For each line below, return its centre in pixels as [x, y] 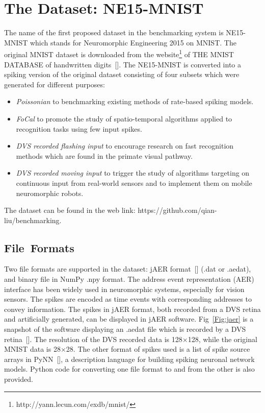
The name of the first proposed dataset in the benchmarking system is [114, 32]
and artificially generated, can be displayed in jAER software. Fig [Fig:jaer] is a [129, 319]
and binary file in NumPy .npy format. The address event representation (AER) [129, 279]
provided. [19, 379]
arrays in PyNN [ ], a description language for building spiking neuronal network [129, 359]
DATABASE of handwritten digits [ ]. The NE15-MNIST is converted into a [123, 64]
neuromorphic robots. [50, 193]
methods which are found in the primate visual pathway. [104, 155]
